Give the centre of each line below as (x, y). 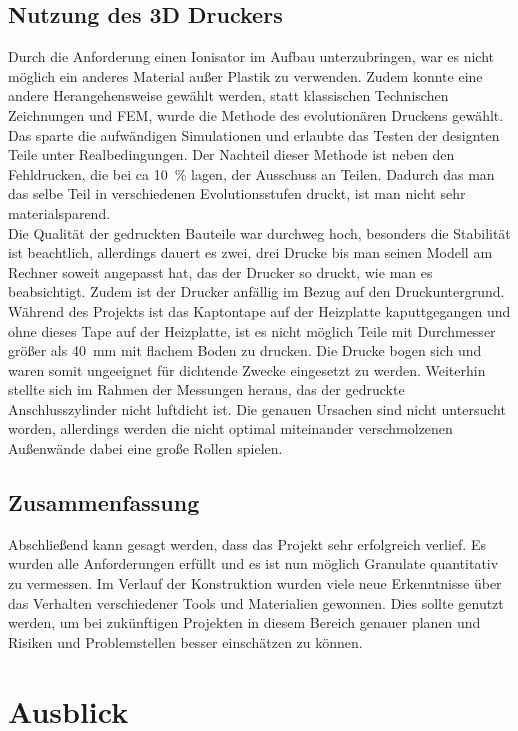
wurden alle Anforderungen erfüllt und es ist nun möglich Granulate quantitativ (253, 563)
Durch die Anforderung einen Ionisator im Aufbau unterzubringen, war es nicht (251, 56)
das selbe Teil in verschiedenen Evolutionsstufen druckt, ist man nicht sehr (237, 193)
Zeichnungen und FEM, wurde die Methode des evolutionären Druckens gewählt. (256, 114)
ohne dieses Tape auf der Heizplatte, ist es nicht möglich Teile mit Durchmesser (252, 330)
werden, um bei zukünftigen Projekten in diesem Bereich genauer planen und (244, 622)
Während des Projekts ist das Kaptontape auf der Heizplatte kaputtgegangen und (259, 310)
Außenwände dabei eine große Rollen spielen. (145, 448)
